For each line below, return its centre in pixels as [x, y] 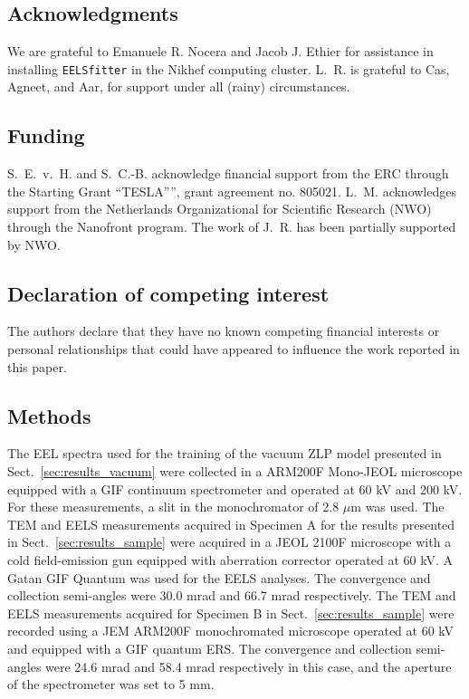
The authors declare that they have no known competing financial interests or [224, 331]
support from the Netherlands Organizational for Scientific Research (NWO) [220, 209]
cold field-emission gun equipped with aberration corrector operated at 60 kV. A [230, 559]
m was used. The [397, 507]
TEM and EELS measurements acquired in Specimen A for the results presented [231, 524]
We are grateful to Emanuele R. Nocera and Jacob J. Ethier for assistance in [220, 51]
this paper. [37, 366]
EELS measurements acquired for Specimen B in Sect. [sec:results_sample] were [231, 613]
